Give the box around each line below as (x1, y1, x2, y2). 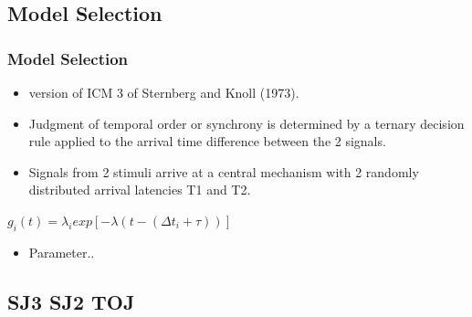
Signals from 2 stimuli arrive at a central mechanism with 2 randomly (28, 162, 419, 181)
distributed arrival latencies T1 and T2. (28, 180, 251, 199)
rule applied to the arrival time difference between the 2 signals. (28, 132, 386, 151)
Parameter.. (28, 242, 95, 261)
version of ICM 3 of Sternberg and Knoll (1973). (28, 83, 299, 101)
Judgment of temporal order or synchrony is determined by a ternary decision (28, 113, 465, 132)
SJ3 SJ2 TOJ (7, 287, 135, 315)
